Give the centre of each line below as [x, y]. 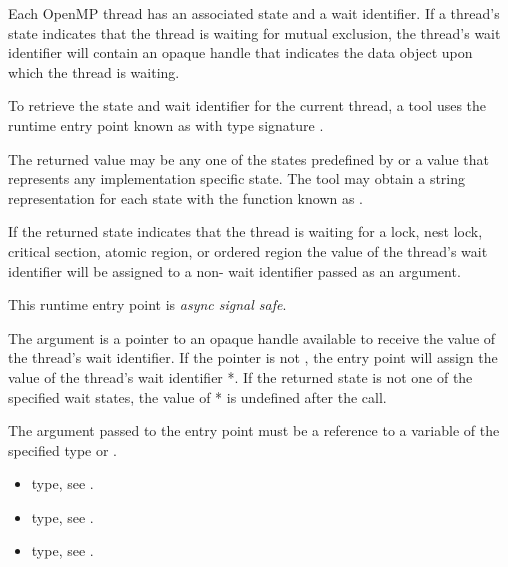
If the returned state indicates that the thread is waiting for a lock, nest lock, [245, 231]
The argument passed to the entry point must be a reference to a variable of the [254, 430]
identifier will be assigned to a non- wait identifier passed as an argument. [234, 270]
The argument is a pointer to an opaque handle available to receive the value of [252, 337]
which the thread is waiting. [94, 71]
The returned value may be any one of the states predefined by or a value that [248, 158]
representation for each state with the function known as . [186, 197]
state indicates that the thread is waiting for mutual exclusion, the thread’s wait [254, 32]
